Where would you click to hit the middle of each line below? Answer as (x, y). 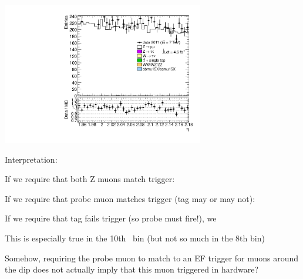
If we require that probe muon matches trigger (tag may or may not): (130, 198)
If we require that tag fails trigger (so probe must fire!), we (111, 218)
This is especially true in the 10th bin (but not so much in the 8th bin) (135, 238)
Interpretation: (31, 159)
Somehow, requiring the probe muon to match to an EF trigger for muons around (152, 258)
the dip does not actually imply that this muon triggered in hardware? (132, 269)
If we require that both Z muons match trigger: (90, 179)
